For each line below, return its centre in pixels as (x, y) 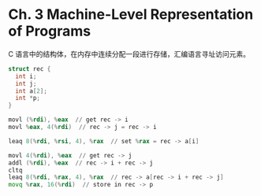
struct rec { (30, 68)
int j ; (26, 83)
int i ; (26, 76)
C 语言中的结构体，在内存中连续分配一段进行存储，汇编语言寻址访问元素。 (129, 54)
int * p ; (28, 98)
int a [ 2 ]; (31, 91)
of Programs (50, 31)
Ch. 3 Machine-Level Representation (131, 15)
